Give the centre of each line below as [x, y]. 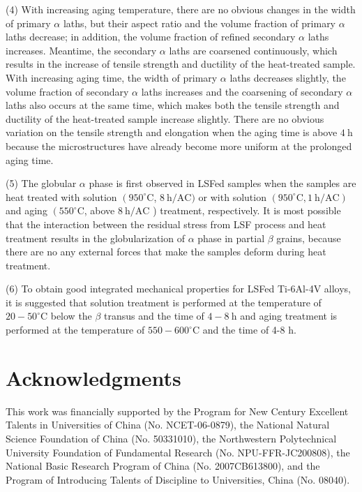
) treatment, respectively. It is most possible [247, 210]
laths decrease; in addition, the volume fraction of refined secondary [151, 37]
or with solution [232, 196]
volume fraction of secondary [67, 91]
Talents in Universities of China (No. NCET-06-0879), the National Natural [168, 425]
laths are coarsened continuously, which [253, 50]
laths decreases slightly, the [288, 77]
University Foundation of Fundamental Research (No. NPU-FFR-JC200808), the [178, 452]
